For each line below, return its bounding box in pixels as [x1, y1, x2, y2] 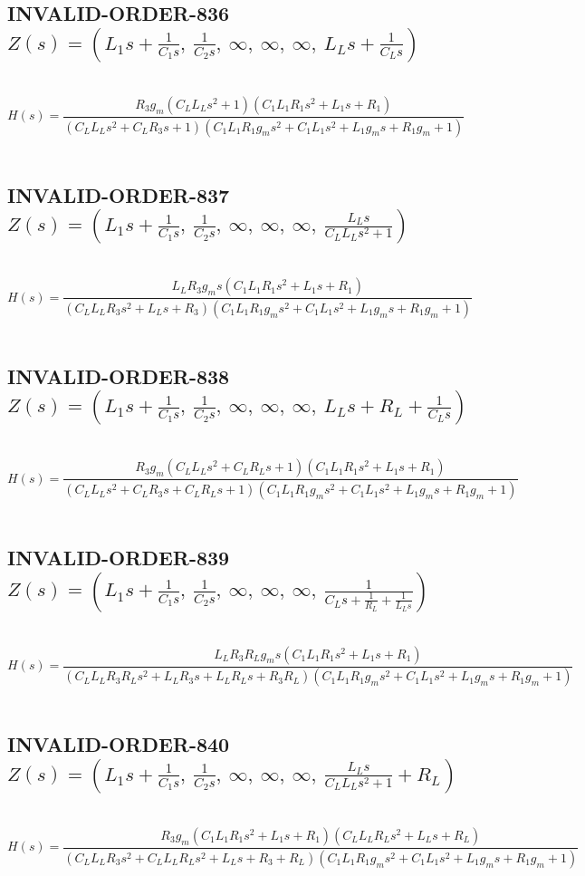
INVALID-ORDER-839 [7, 544, 230, 572]
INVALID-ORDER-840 [7, 730, 230, 758]
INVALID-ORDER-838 [7, 361, 230, 390]
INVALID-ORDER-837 [7, 180, 230, 208]
